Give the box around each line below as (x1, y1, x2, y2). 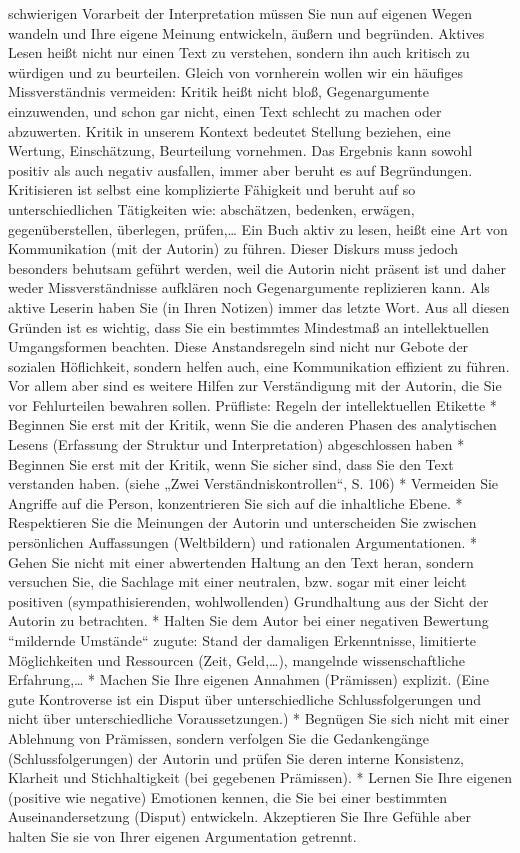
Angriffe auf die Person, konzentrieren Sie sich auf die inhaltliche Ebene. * (8, 492, 463, 513)
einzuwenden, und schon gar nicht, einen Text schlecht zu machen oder (8, 100, 442, 121)
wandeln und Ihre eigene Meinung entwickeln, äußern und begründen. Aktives (8, 22, 485, 43)
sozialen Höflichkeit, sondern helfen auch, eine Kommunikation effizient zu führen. (8, 355, 510, 376)
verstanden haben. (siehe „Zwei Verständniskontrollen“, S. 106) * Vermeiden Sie (8, 473, 499, 494)
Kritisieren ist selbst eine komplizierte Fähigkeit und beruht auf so (8, 179, 416, 200)
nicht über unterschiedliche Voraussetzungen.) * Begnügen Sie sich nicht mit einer (8, 708, 510, 729)
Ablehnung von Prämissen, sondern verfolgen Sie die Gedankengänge (8, 727, 430, 748)
